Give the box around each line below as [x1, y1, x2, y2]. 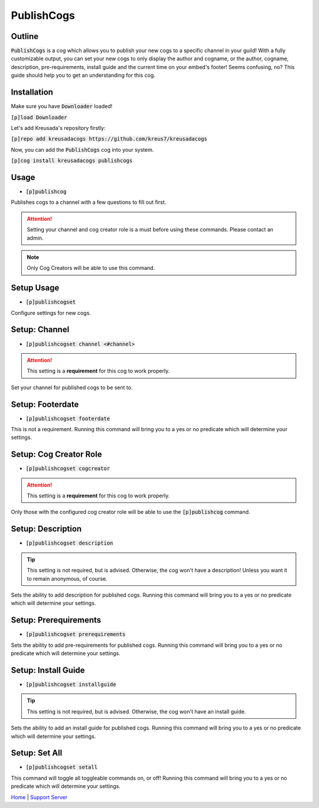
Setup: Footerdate [11, 399, 79, 409]
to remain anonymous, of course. [27, 575, 108, 582]
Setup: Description [11, 524, 82, 534]
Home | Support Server [11, 793, 68, 800]
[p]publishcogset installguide [25, 681, 116, 688]
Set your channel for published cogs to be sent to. [11, 384, 133, 391]
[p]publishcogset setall [25, 764, 97, 771]
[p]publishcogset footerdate [25, 415, 110, 422]
